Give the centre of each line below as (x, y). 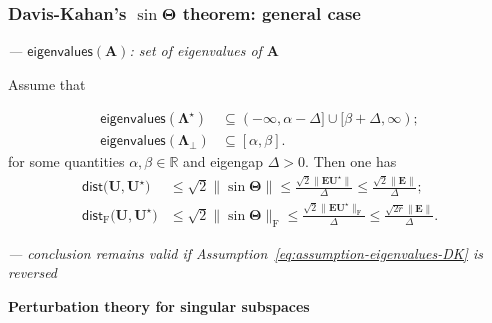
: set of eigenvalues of (195, 50)
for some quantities (66, 161)
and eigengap (223, 161)
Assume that (47, 83)
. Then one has (351, 161)
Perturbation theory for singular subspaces (159, 305)
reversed (33, 272)
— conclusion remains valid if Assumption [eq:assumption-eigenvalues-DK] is (245, 252)
